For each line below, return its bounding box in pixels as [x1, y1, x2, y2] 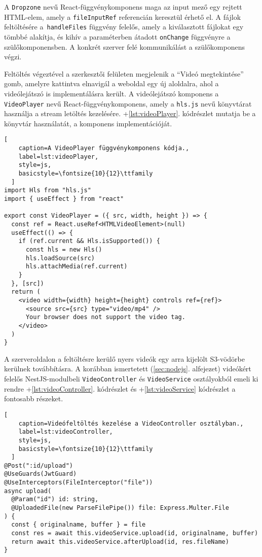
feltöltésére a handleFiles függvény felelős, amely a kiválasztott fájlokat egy [4, 21, 244, 32]
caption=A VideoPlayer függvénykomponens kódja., [18, 145, 190, 152]
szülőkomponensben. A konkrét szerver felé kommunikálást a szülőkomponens [4, 41, 245, 52]
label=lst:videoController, [18, 428, 113, 436]
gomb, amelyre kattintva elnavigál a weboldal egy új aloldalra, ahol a [4, 78, 219, 89]
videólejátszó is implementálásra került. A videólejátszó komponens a [4, 88, 219, 98]
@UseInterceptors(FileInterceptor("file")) [4, 479, 153, 486]
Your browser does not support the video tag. [25, 314, 185, 321]
